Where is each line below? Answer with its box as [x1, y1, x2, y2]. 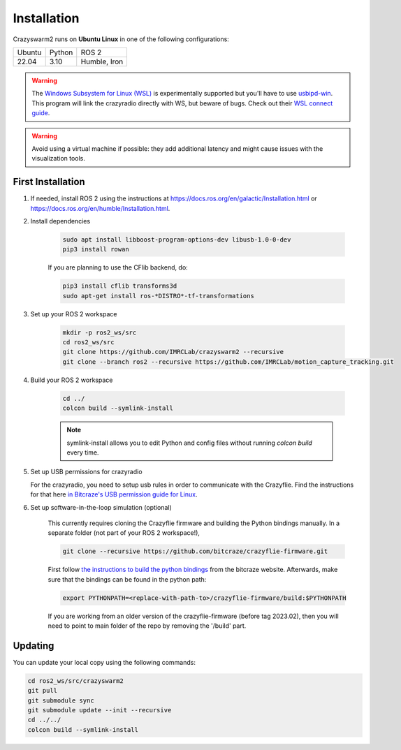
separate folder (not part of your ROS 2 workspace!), [48, 529, 200, 537]
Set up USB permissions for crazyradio [30, 468, 143, 476]
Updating [13, 640, 54, 652]
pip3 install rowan [62, 245, 129, 253]
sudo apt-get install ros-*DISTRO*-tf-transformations [62, 292, 254, 300]
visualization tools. [31, 154, 85, 163]
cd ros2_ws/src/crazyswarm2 [27, 677, 124, 684]
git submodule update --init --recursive [27, 706, 172, 714]
